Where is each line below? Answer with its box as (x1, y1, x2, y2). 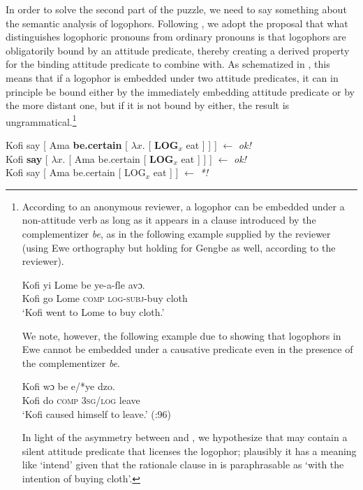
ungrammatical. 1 (6, 112, 77, 129)
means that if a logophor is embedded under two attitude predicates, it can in (6, 70, 339, 85)
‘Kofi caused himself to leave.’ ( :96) (22, 406, 172, 421)
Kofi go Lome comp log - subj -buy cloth (22, 291, 188, 305)
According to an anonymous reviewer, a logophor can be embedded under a (22, 199, 345, 213)
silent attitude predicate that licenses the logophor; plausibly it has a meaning (22, 443, 357, 458)
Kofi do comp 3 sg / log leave (22, 392, 140, 407)
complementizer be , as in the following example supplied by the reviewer (22, 226, 331, 240)
